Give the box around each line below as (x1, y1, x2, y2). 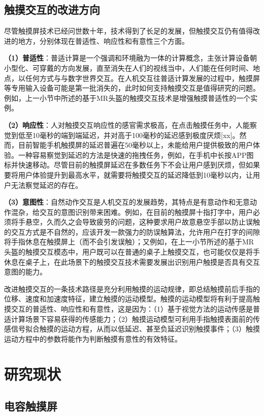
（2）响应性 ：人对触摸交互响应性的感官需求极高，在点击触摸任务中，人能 (4, 119, 250, 130)
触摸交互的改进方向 (4, 2, 100, 17)
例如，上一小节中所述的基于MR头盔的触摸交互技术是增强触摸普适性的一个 (4, 92, 251, 103)
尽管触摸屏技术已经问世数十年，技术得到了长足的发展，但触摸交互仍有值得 (4, 25, 253, 36)
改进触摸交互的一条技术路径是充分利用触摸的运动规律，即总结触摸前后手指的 (4, 283, 260, 294)
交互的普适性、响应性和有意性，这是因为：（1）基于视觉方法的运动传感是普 (11, 303, 260, 314)
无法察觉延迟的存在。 (11, 179, 82, 190)
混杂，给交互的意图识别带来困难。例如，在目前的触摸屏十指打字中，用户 (11, 206, 253, 217)
